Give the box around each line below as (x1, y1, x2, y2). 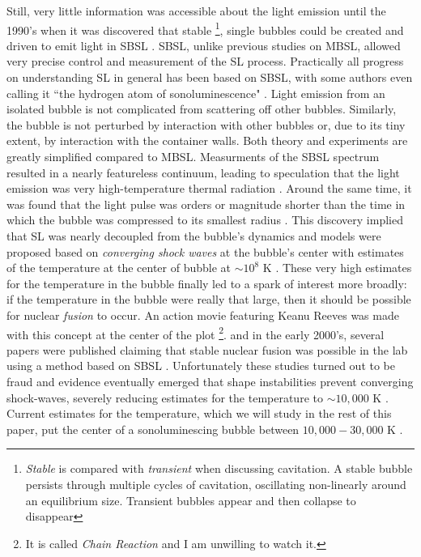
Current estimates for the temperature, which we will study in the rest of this (6, 405, 392, 422)
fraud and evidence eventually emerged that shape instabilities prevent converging (6, 372, 414, 389)
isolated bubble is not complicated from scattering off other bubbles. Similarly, (6, 100, 397, 117)
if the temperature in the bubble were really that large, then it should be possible (6, 291, 411, 308)
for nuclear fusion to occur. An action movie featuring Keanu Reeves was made (6, 306, 399, 323)
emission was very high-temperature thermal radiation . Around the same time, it (6, 180, 412, 197)
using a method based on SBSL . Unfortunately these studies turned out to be (6, 357, 395, 374)
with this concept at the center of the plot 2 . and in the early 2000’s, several (6, 323, 385, 342)
